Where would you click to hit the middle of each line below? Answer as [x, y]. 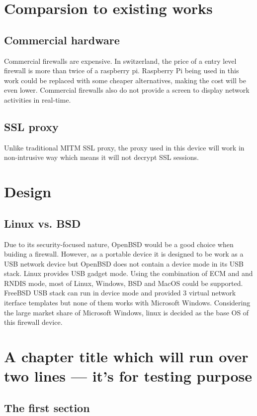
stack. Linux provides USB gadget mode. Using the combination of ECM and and [128, 273]
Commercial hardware [62, 40]
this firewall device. [33, 322]
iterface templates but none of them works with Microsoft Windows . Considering [127, 303]
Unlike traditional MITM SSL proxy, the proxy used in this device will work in [124, 147]
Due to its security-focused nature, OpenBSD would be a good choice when [119, 244]
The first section [47, 407]
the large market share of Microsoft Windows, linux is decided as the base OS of [127, 312]
